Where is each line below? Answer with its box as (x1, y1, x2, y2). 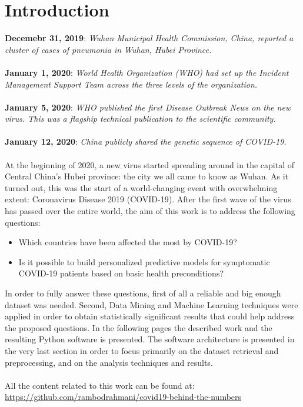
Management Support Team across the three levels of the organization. (5, 78, 258, 90)
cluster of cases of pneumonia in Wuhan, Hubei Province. (5, 43, 212, 55)
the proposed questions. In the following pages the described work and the (5, 321, 272, 333)
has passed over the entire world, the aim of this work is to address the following (5, 205, 295, 217)
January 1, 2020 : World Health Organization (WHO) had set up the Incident (5, 66, 289, 78)
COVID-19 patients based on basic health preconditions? (18, 267, 224, 279)
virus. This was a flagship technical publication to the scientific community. (5, 112, 276, 125)
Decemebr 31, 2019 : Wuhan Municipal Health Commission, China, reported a (5, 32, 294, 44)
